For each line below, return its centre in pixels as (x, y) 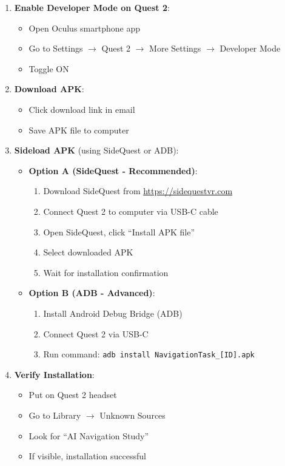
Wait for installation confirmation (106, 272)
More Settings (175, 48)
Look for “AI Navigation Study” (89, 435)
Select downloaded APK (88, 252)
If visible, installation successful (87, 456)
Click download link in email (82, 109)
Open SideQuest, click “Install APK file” (119, 231)
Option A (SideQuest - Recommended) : (113, 170)
